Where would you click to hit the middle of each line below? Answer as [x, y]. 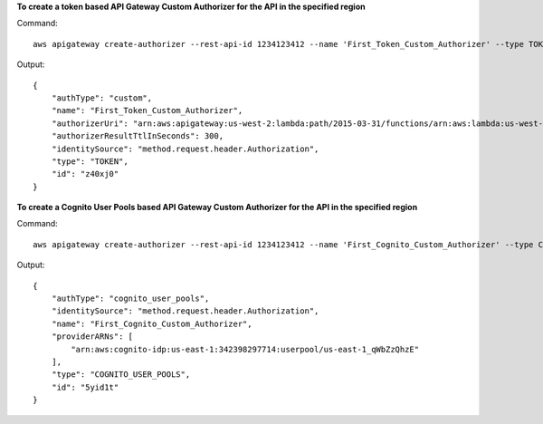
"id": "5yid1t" [85, 387]
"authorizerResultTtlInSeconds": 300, [138, 136]
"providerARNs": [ [92, 337]
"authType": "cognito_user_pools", [130, 299]
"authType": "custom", [102, 98]
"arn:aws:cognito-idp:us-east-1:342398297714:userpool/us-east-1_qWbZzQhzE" [245, 349]
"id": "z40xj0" [85, 174]
